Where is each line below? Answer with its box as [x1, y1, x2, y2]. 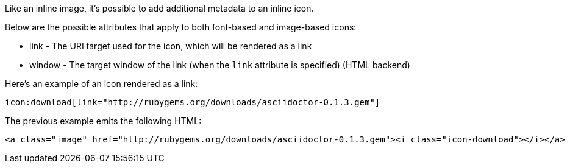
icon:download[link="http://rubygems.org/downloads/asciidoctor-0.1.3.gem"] [5, 97, 380, 107]
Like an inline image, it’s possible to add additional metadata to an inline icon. [5, 3, 314, 13]
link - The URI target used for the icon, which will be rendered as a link [29, 41, 312, 51]
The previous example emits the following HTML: [5, 116, 202, 126]
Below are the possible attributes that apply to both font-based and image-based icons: [5, 22, 357, 32]
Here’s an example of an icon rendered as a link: [5, 79, 198, 89]
